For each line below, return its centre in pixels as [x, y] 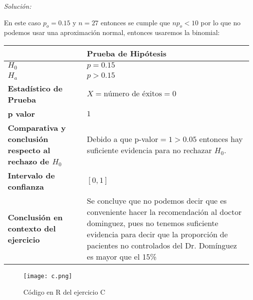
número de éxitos [133, 94]
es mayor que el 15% [122, 256]
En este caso [22, 22]
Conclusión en [35, 217]
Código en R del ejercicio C [64, 291]
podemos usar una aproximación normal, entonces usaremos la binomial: [112, 32]
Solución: [18, 6]
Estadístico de [35, 88]
